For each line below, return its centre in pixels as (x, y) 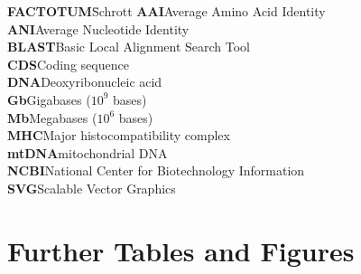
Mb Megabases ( (52, 117)
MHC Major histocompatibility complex (119, 135)
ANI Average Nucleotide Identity (98, 28)
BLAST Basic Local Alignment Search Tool (129, 47)
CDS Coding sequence (68, 64)
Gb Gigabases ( (49, 99)
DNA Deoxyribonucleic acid (85, 82)
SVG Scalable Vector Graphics (92, 188)
